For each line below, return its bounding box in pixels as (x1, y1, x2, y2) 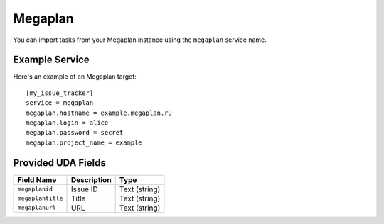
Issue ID (70, 184, 99, 194)
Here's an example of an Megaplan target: (13, 72, 137, 81)
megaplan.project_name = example (26, 138, 142, 147)
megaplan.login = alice (26, 119, 109, 127)
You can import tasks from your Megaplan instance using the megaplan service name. (13, 35, 267, 44)
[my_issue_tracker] (26, 89, 94, 97)
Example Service (13, 54, 90, 66)
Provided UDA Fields (13, 157, 106, 169)
